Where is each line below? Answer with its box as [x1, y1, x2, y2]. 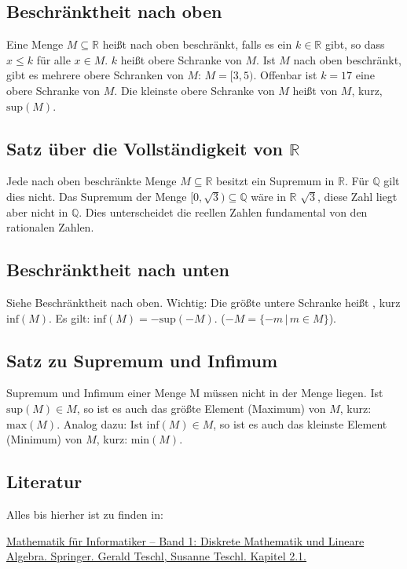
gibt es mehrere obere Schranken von [6, 67, 184, 83]
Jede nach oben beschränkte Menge [6, 173, 177, 189]
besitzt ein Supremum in [216, 173, 335, 189]
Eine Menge [6, 36, 64, 53]
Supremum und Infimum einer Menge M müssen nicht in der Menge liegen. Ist [6, 385, 383, 401]
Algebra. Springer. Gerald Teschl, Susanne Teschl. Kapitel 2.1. [6, 548, 307, 564]
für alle [36, 51, 71, 67]
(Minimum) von [6, 431, 82, 447]
